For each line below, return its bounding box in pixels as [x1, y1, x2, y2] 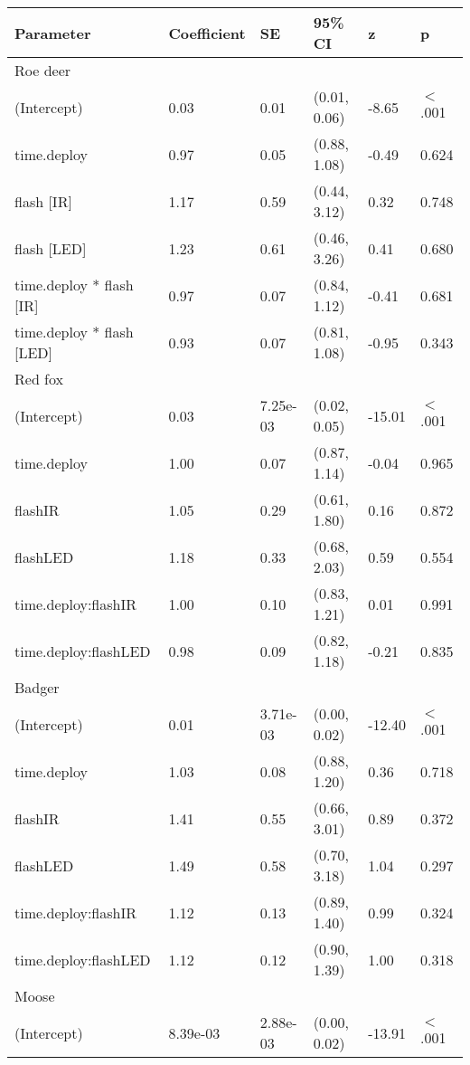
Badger [14, 677, 60, 698]
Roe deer [14, 60, 71, 81]
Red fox [14, 368, 64, 389]
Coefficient [168, 22, 246, 43]
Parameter [14, 22, 91, 43]
